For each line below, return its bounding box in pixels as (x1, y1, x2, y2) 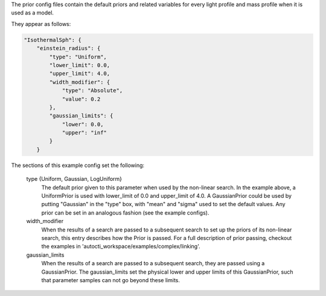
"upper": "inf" (62, 130, 107, 136)
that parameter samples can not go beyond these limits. (41, 276, 181, 283)
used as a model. (11, 9, 54, 16)
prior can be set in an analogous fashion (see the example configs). (41, 209, 209, 216)
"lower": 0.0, (62, 121, 104, 128)
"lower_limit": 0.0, (49, 61, 110, 69)
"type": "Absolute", (62, 87, 123, 94)
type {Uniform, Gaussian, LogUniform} (26, 175, 123, 183)
